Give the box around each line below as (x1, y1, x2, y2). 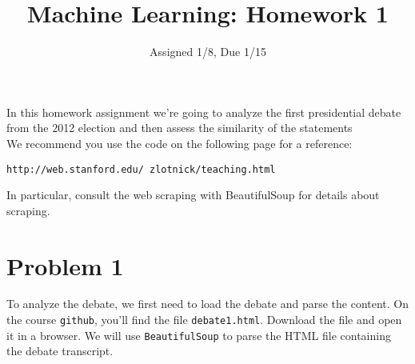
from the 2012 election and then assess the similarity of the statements (6, 119, 353, 136)
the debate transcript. (6, 342, 114, 359)
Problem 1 (6, 249, 124, 282)
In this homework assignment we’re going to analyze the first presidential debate (6, 103, 401, 120)
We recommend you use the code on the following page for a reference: (6, 134, 353, 151)
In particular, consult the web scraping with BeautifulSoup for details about (6, 186, 380, 203)
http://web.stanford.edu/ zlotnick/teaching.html (6, 163, 276, 175)
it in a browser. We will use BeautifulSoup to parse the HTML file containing (6, 326, 391, 343)
